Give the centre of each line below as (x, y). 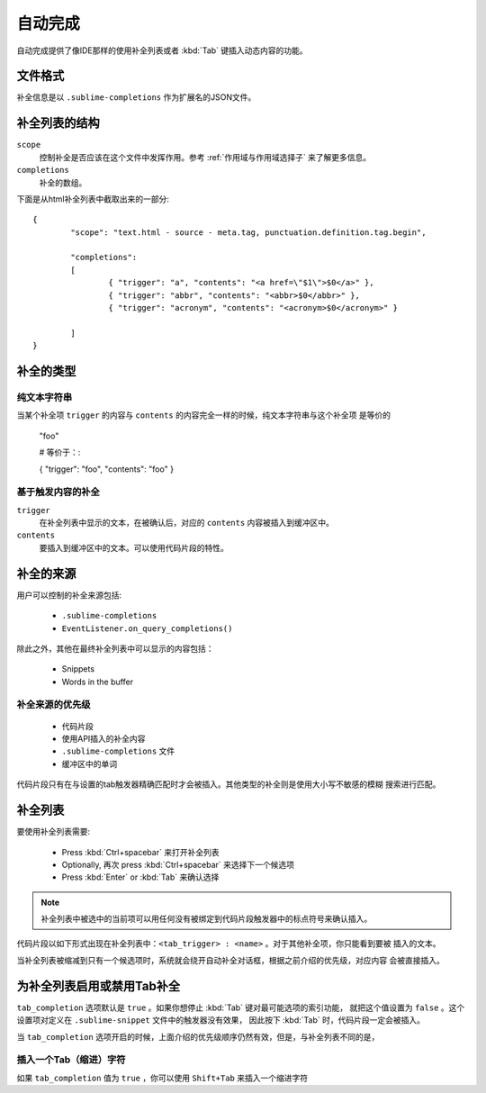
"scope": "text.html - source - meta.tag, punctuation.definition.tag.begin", (248, 232)
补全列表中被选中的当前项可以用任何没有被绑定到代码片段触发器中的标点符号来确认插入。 (207, 919)
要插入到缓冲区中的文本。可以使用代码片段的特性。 (134, 547)
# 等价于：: (60, 452)
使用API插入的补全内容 (103, 739)
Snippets (78, 669)
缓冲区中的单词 (89, 763)
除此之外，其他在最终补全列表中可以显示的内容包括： (115, 648)
